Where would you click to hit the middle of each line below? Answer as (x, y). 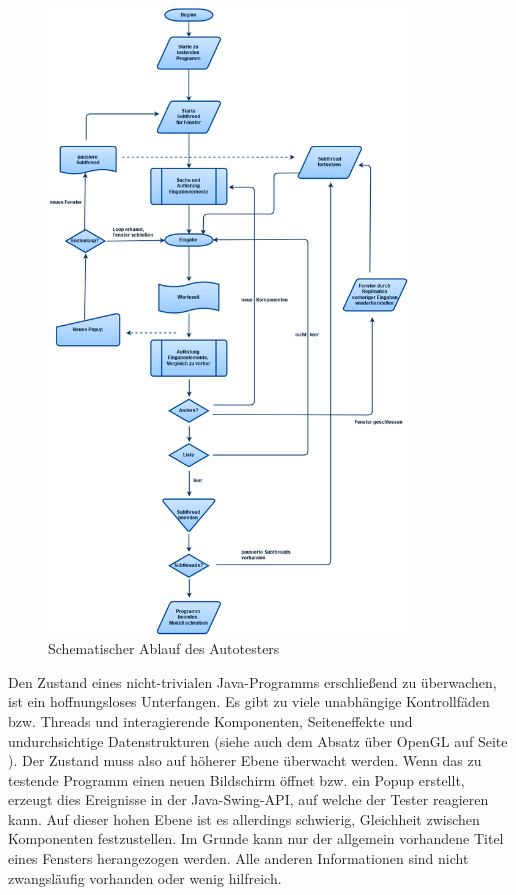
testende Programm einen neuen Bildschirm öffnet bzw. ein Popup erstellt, (236, 779)
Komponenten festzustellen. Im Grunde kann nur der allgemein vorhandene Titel (256, 838)
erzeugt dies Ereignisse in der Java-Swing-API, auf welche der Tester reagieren (248, 799)
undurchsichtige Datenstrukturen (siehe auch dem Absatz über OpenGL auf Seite (258, 740)
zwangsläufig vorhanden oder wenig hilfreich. (145, 877)
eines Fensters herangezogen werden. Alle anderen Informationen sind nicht (238, 858)
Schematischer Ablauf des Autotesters (164, 648)
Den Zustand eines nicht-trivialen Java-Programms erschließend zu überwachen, (252, 681)
